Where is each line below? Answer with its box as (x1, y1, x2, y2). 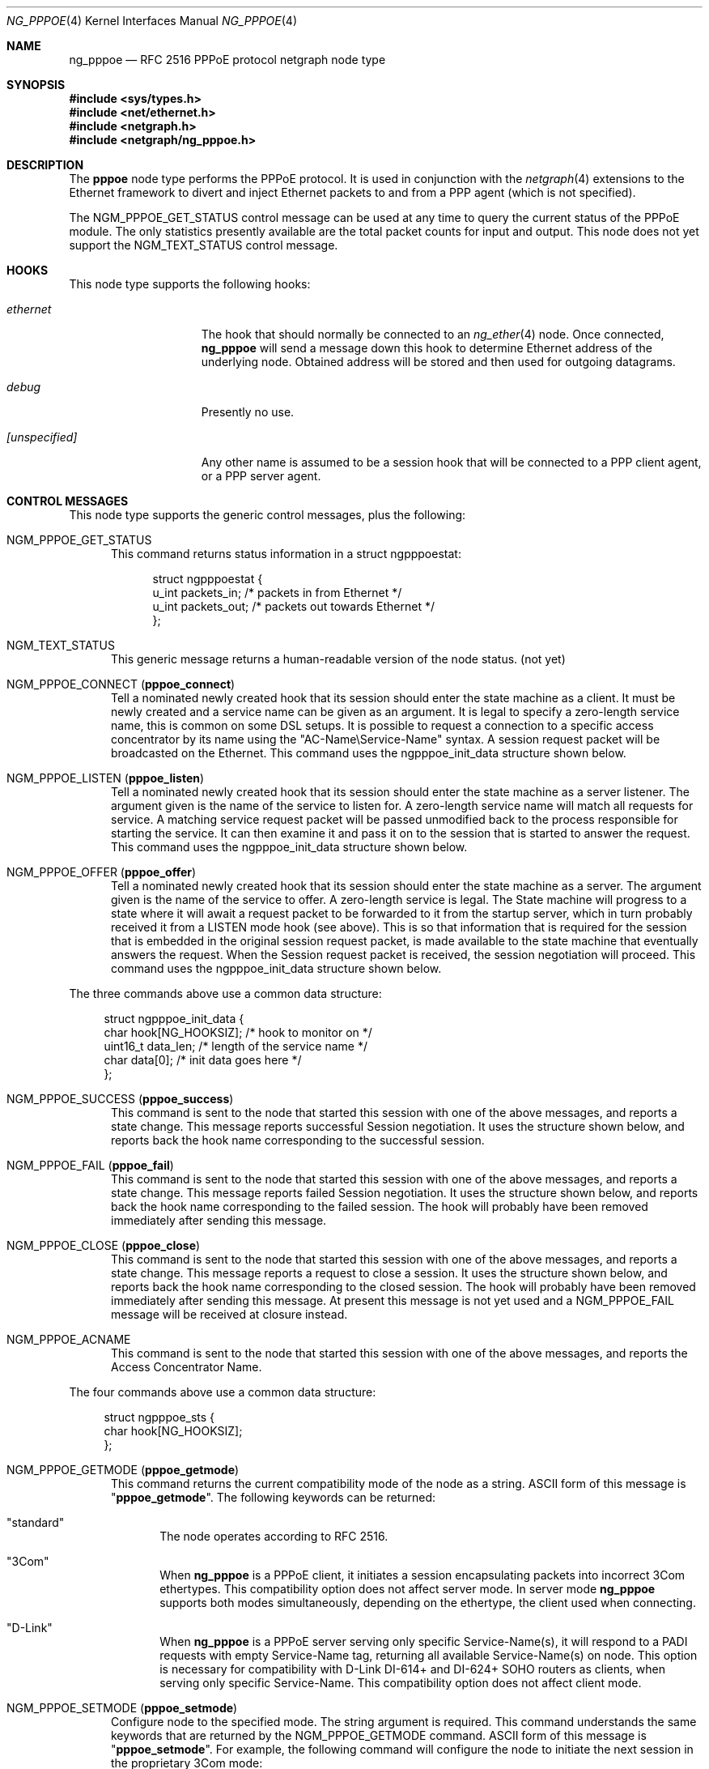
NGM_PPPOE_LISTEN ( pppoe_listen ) (6, 771, 205, 785)
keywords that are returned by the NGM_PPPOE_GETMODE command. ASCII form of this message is (111, 1729, 647, 1742)
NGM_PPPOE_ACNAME (6, 1332, 131, 1346)
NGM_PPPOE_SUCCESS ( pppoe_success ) (6, 1092, 234, 1106)
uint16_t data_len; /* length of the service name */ (104, 1039, 367, 1053)
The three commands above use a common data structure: (69, 987, 382, 1000)
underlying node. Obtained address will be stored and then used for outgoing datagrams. (201, 355, 676, 369)
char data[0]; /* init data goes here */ (104, 1053, 302, 1067)
